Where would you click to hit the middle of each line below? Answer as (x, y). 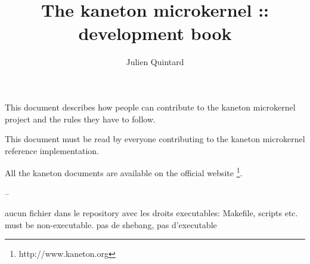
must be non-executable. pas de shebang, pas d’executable (111, 224)
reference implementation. (52, 150)
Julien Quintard (155, 62)
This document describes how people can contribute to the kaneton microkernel (150, 107)
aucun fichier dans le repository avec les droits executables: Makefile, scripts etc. (151, 213)
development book (155, 33)
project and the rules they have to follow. (80, 119)
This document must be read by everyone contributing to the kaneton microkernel (155, 139)
